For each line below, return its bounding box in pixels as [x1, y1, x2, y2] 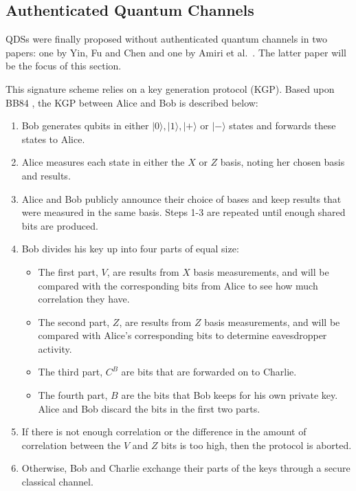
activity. [38, 341, 72, 356]
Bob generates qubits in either [21, 118, 149, 133]
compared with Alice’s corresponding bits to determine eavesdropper [38, 328, 327, 342]
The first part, [38, 264, 98, 279]
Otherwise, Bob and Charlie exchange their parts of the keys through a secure [21, 461, 351, 475]
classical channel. [21, 474, 93, 489]
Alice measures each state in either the [21, 155, 185, 169]
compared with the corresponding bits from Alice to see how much [38, 278, 318, 292]
